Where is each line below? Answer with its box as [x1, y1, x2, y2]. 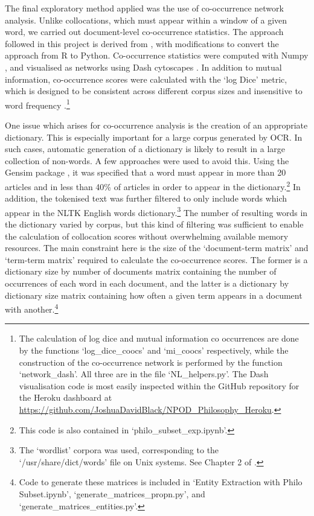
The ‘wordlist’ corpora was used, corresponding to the [19, 444, 219, 456]
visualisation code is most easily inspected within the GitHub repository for [19, 379, 300, 392]
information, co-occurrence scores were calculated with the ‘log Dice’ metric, [5, 72, 287, 85]
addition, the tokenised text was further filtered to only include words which [5, 192, 287, 205]
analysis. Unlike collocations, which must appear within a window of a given [5, 13, 287, 26]
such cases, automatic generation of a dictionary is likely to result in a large [5, 142, 286, 155]
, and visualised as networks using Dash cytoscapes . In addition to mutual [5, 60, 282, 73]
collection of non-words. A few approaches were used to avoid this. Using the [5, 154, 289, 167]
